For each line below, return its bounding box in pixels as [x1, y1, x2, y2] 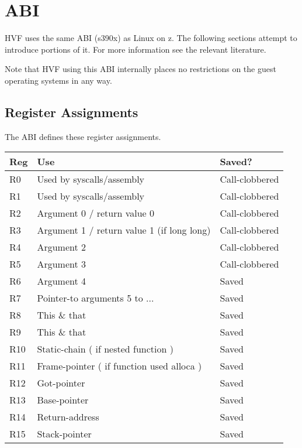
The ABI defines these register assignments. [5, 130, 161, 142]
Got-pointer [37, 376, 85, 390]
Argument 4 [37, 274, 86, 288]
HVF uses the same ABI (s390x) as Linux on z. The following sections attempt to [5, 32, 297, 44]
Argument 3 [37, 257, 86, 271]
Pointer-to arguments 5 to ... [37, 291, 154, 305]
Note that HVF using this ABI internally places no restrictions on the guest [5, 63, 276, 75]
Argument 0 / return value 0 [37, 206, 155, 220]
